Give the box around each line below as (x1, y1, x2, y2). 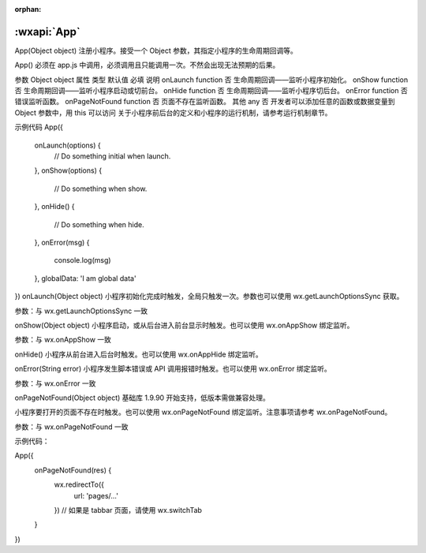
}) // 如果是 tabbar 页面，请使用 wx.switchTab (54, 506, 203, 515)
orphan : (14, 5, 42, 13)
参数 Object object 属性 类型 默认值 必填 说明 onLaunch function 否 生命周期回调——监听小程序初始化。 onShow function (14, 75, 409, 84)
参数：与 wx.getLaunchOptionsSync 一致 (14, 306, 148, 316)
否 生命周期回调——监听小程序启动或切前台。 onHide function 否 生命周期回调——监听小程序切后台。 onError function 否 (14, 86, 408, 95)
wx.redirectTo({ (54, 480, 105, 489)
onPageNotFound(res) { (34, 465, 112, 475)
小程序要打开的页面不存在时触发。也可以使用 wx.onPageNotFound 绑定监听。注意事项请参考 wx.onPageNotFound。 (14, 407, 392, 417)
